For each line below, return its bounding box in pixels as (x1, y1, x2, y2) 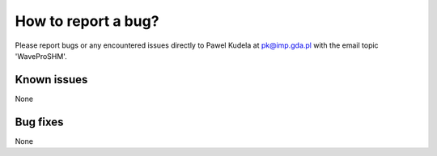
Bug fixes (15, 115, 64, 129)
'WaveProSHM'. (15, 51, 68, 61)
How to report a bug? (15, 12, 159, 30)
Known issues (15, 73, 88, 86)
